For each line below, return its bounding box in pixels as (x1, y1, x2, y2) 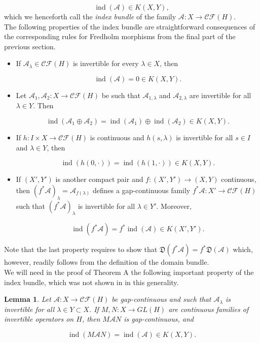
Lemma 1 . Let (4, 294, 51, 304)
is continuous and (90, 132, 144, 143)
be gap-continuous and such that (112, 294, 211, 304)
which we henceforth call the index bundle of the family (4, 11, 176, 21)
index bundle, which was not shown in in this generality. (4, 276, 179, 287)
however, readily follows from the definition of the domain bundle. (4, 257, 209, 267)
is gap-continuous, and (124, 314, 194, 324)
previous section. (4, 41, 56, 51)
